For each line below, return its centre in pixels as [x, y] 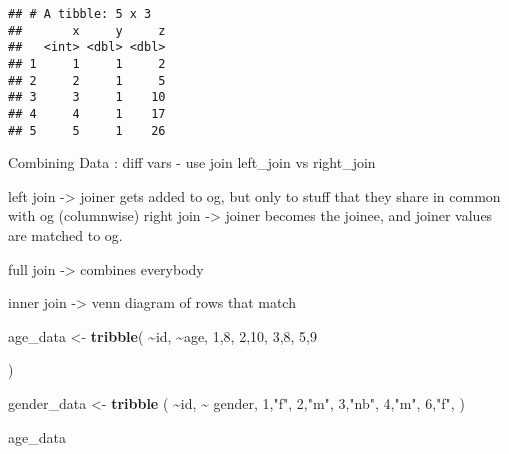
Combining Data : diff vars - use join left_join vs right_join [192, 162]
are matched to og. [65, 235]
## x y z [87, 30]
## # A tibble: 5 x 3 [80, 14]
